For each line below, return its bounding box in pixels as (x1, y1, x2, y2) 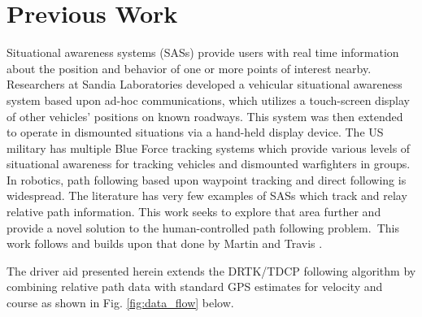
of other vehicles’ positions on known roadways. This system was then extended (7, 107, 403, 124)
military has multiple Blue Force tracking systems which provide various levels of (7, 139, 411, 156)
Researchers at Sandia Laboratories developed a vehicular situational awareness (7, 76, 402, 93)
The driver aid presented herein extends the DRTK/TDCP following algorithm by (7, 262, 416, 279)
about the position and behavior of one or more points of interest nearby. (7, 59, 372, 76)
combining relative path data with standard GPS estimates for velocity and (7, 278, 383, 295)
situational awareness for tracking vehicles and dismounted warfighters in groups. (7, 155, 411, 172)
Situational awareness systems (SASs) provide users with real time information (7, 44, 399, 61)
